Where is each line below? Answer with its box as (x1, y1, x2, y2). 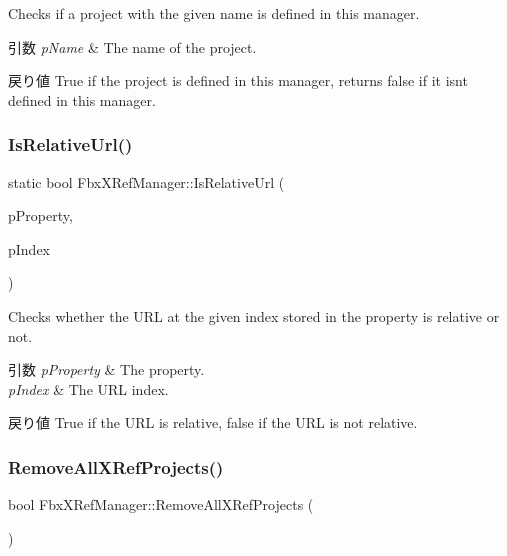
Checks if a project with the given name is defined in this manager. (8, 3, 420, 23)
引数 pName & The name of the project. (8, 36, 257, 57)
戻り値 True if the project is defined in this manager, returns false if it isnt (8, 70, 468, 91)
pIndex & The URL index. (8, 378, 169, 399)
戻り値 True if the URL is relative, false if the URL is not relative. (8, 412, 418, 433)
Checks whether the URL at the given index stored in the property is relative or (8, 305, 500, 326)
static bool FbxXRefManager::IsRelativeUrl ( (8, 171, 285, 192)
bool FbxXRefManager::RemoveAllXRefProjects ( (8, 494, 314, 515)
